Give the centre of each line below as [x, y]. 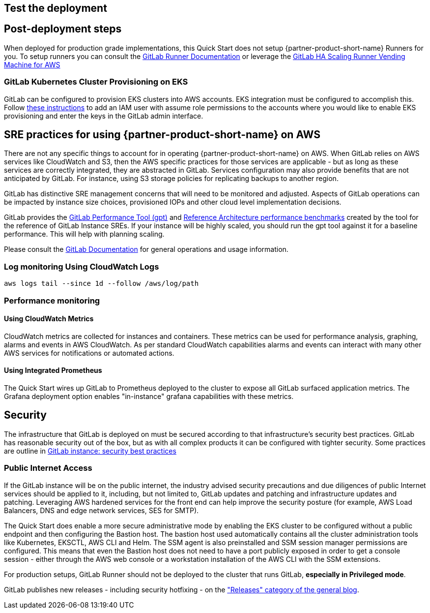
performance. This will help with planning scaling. [84, 234]
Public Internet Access [48, 468]
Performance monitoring [52, 300]
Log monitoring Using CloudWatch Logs [82, 266]
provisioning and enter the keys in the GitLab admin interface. [104, 116]
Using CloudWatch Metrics [49, 319]
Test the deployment [56, 8]
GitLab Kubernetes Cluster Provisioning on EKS [96, 82]
